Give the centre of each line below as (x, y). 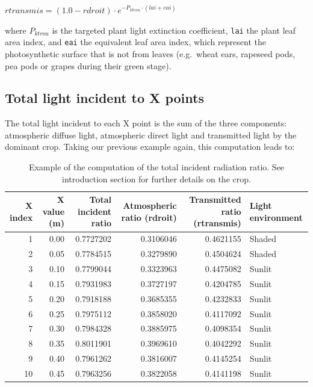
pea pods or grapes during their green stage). (88, 65)
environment (276, 217)
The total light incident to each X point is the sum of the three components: (146, 123)
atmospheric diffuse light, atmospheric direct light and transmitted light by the (151, 135)
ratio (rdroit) (149, 217)
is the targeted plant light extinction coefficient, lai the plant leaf (174, 30)
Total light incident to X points (104, 98)
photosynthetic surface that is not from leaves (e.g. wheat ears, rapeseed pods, (150, 53)
